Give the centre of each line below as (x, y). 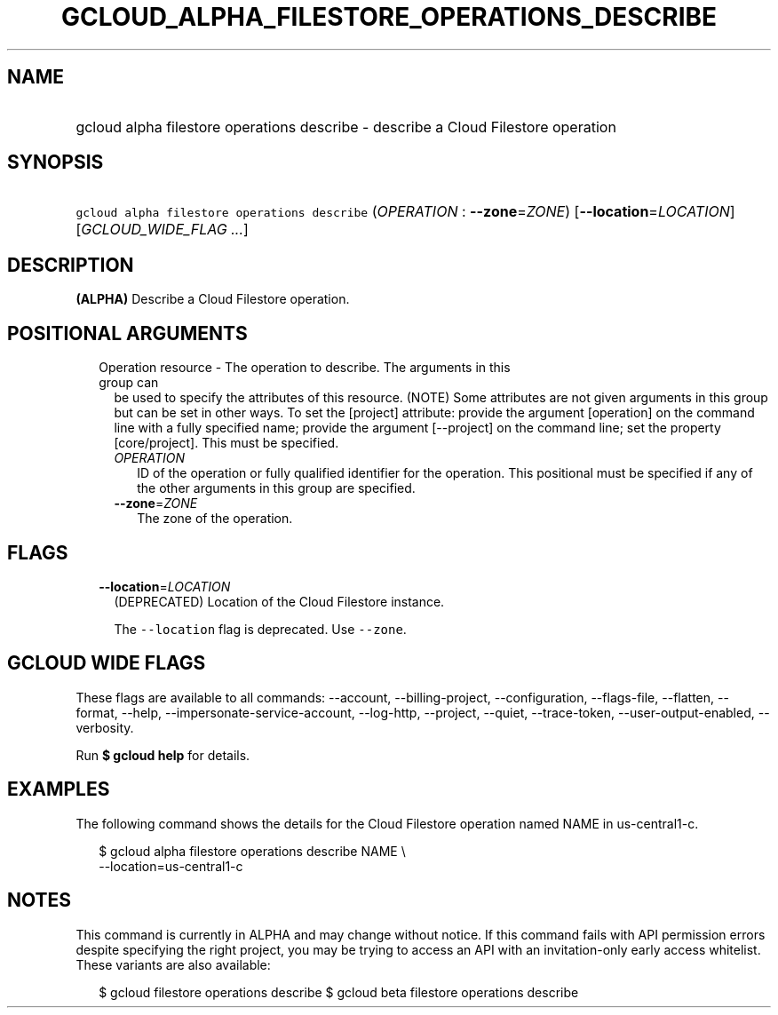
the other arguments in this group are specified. (276, 488)
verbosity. (105, 727)
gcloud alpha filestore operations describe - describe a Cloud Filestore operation (346, 127)
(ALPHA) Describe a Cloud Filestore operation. (213, 299)
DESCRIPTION (71, 265)
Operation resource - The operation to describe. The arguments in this (305, 368)
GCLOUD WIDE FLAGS (107, 663)
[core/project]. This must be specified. (226, 443)
